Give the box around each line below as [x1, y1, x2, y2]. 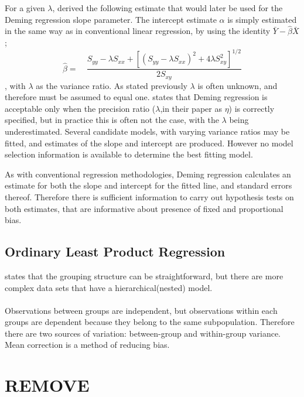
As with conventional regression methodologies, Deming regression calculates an [5, 167, 291, 180]
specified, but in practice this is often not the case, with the [5, 114, 219, 126]
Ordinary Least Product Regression [5, 242, 226, 261]
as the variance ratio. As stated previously [36, 79, 187, 91]
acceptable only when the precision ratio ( [5, 102, 156, 114]
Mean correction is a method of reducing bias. [5, 338, 170, 351]
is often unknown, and [197, 79, 278, 91]
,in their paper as [160, 102, 222, 114]
